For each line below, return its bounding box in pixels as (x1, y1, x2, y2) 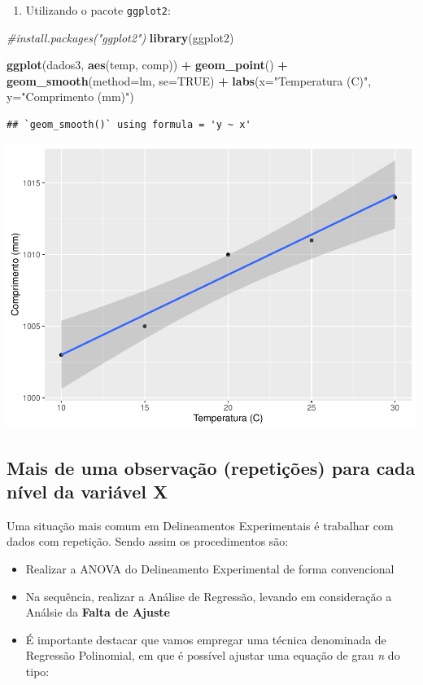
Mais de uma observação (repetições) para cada (7, 454, 416, 480)
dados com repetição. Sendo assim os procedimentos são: (7, 533, 289, 550)
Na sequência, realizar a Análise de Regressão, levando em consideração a (25, 587, 392, 604)
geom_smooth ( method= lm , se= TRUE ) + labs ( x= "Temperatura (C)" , (7, 72, 372, 89)
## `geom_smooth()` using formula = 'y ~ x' (7, 119, 251, 131)
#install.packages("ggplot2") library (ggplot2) (7, 29, 234, 46)
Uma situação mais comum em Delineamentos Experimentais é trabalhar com (7, 516, 394, 534)
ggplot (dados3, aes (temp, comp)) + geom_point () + (7, 56, 288, 73)
